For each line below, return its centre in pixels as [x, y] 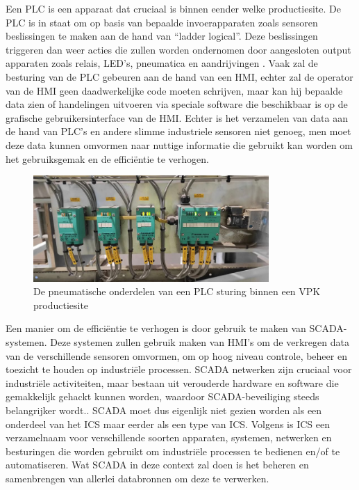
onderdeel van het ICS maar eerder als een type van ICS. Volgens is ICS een [168, 424]
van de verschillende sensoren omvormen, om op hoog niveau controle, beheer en [176, 355]
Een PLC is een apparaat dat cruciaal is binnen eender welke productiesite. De [173, 8]
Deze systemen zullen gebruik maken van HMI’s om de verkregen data [200, 341]
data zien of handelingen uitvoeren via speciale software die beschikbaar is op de [177, 104]
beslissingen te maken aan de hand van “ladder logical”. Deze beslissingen [162, 36]
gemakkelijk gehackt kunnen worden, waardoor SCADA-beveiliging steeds [162, 396]
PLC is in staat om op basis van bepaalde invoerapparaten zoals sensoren [162, 22]
